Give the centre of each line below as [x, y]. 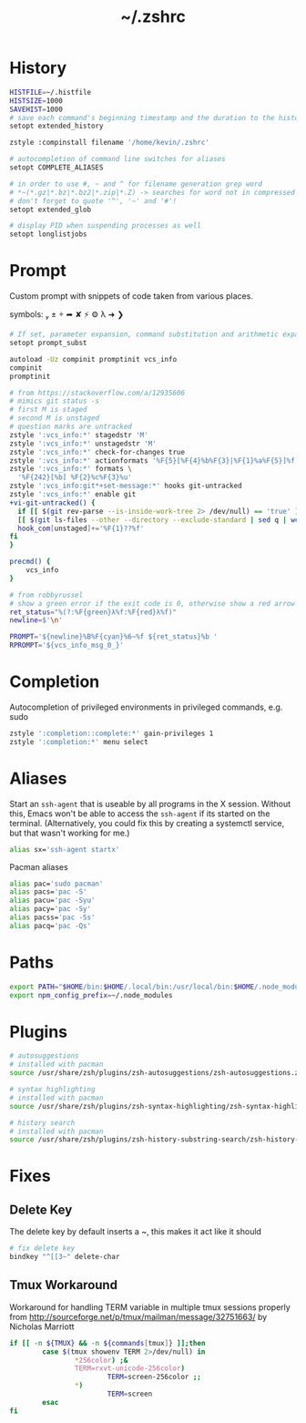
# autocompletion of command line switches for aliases [117, 159]
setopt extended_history [56, 126]
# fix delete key [42, 1249]
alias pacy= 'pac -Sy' [51, 909]
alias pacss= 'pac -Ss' [52, 917]
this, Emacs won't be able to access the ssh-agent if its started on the [140, 814]
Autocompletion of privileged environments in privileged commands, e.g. [146, 707]
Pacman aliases [39, 866]
